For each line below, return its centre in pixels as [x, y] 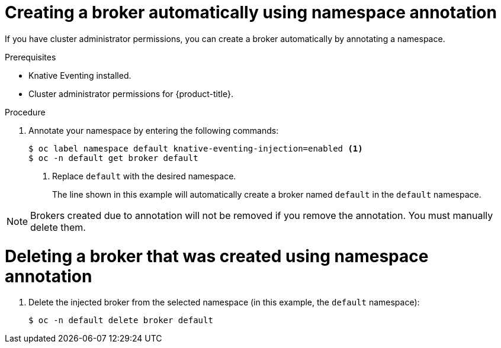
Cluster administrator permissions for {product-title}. [131, 94]
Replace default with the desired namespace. [144, 176]
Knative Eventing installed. [80, 75]
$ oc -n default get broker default [113, 158]
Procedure [25, 112]
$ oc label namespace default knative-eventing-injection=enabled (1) [196, 148]
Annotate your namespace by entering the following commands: [154, 130]
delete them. [58, 227]
